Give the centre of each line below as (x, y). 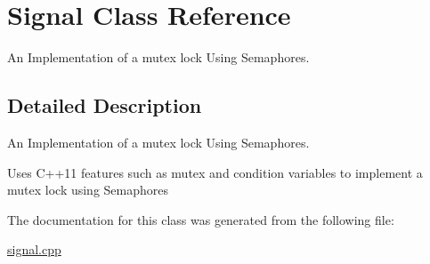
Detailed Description (105, 105)
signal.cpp (34, 249)
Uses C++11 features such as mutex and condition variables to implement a (215, 172)
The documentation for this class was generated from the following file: (201, 219)
